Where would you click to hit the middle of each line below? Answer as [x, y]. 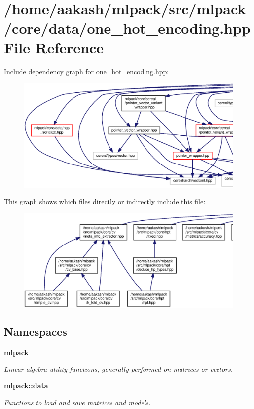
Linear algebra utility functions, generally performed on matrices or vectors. [119, 369]
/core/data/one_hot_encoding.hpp [127, 28]
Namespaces [36, 332]
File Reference [54, 47]
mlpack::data [26, 386]
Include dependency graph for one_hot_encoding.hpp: [87, 71]
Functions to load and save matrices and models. [77, 402]
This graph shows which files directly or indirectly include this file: [105, 201]
